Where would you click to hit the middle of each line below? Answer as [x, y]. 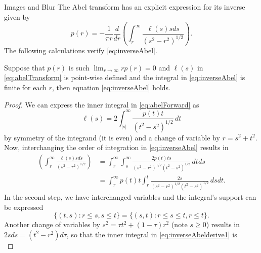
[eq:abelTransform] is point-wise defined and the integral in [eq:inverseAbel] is [125, 77]
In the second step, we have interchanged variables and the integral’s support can [130, 197]
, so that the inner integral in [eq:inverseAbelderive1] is [152, 234]
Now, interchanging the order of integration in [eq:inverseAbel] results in [116, 147]
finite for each [26, 87]
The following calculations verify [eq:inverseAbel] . [81, 50]
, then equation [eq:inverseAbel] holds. [111, 87]
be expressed [24, 207]
